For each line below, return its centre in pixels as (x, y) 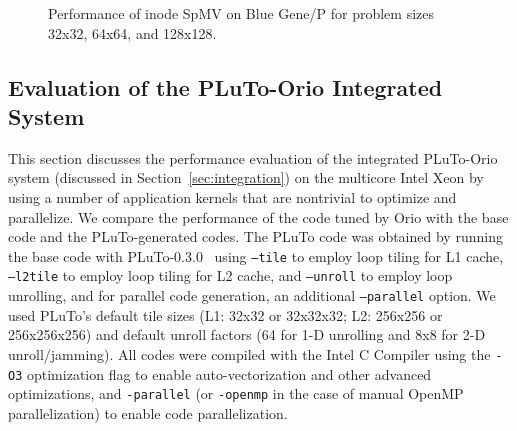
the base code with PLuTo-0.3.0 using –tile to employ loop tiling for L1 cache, (256, 255)
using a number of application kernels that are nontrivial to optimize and (232, 196)
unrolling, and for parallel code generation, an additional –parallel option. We (252, 295)
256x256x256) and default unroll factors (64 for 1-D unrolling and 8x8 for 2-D (247, 334)
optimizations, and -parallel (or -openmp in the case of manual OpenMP (236, 393)
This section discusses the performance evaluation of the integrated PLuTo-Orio (253, 157)
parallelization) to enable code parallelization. (148, 412)
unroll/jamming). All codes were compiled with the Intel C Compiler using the (249, 353)
